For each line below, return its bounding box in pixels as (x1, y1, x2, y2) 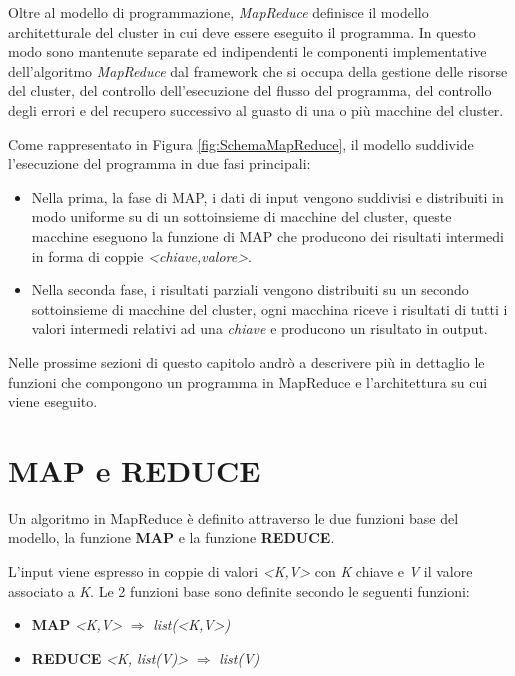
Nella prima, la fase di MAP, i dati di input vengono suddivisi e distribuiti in (31, 186, 504, 207)
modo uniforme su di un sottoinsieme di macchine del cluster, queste (31, 206, 452, 227)
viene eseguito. (8, 391, 98, 412)
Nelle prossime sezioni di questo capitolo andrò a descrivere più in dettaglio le (8, 351, 485, 372)
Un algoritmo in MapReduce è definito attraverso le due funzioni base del (8, 507, 459, 528)
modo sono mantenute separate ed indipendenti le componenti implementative (8, 41, 487, 62)
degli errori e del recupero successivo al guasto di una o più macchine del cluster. (8, 99, 504, 120)
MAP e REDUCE (8, 449, 261, 490)
